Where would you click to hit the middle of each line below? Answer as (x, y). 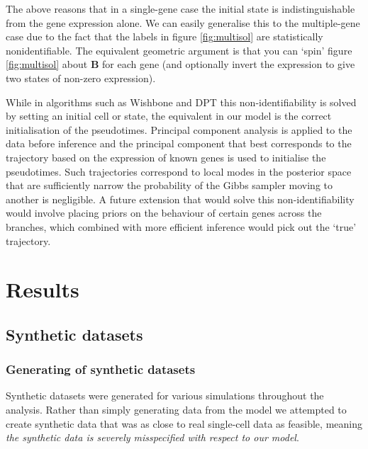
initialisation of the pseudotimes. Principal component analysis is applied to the (179, 129)
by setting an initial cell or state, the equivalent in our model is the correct (169, 116)
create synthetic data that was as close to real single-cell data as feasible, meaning (184, 423)
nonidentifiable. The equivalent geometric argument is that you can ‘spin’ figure (179, 50)
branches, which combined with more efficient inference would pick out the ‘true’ (181, 226)
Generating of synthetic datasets (101, 369)
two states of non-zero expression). (81, 78)
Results (43, 289)
